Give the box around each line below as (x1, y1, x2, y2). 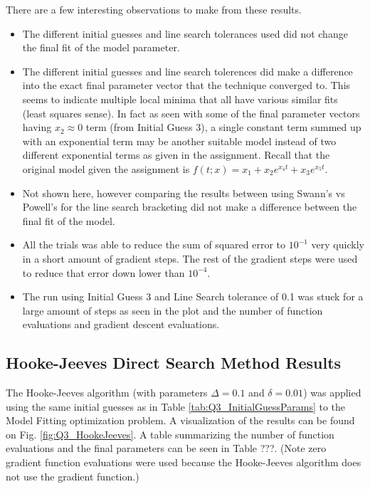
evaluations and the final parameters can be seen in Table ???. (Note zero (6, 441, 327, 456)
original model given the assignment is (22, 161, 190, 176)
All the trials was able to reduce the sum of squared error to (22, 237, 285, 252)
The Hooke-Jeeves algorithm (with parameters (6, 385, 208, 400)
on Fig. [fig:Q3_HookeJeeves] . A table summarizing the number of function (6, 426, 334, 441)
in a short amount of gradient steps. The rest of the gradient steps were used (22, 251, 358, 265)
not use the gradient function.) (6, 468, 139, 483)
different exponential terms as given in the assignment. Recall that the (22, 147, 330, 162)
